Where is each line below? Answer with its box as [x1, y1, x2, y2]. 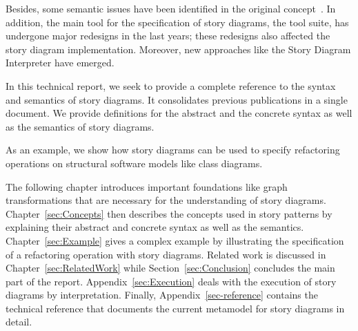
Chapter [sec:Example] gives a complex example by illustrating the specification [6, 233, 344, 247]
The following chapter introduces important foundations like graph [6, 179, 288, 193]
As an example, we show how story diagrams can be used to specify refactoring [6, 142, 340, 157]
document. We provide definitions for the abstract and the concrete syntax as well [6, 106, 352, 120]
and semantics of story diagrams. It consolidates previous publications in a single [6, 92, 348, 106]
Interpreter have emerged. [6, 55, 115, 70]
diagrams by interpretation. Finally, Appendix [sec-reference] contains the [6, 287, 318, 302]
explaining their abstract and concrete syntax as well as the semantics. [6, 220, 304, 234]
